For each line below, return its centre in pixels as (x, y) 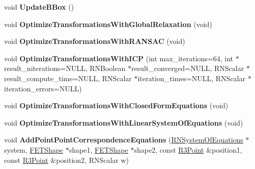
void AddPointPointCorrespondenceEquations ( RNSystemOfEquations (124, 140)
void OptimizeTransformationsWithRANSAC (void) (95, 41)
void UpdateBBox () (39, 7)
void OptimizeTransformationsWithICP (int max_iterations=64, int (119, 58)
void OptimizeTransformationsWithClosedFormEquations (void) (116, 105)
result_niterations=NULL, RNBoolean (65, 68)
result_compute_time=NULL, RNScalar (68, 78)
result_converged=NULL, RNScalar (188, 68)
